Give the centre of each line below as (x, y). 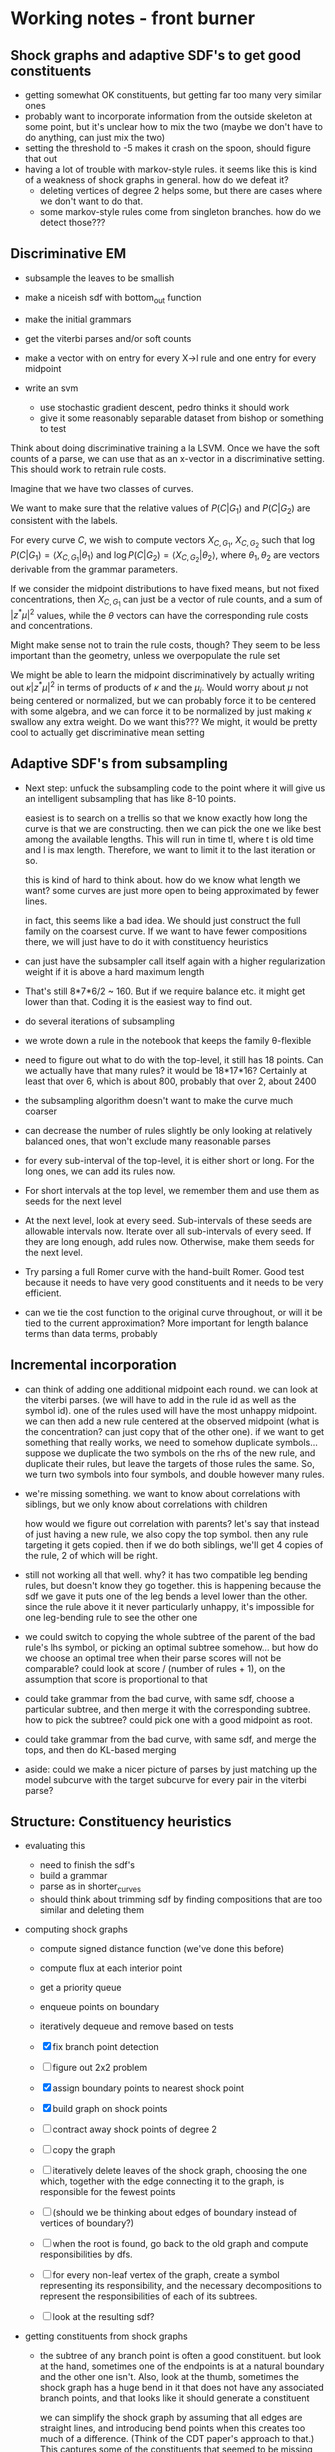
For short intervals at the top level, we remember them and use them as (172, 1190)
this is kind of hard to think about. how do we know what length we (162, 879)
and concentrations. (51, 626)
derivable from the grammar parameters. (94, 569)
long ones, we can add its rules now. (100, 1171)
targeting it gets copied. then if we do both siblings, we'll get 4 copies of (174, 1544)
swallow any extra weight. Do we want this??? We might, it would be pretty (164, 721)
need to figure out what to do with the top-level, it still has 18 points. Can (174, 1059)
